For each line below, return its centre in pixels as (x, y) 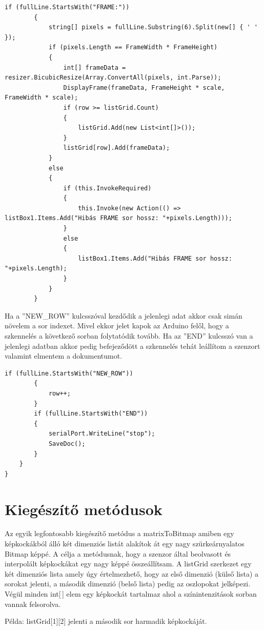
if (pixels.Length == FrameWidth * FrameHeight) (133, 47)
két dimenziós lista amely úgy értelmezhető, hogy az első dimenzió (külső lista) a (132, 573)
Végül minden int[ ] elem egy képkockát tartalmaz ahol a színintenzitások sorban (131, 594)
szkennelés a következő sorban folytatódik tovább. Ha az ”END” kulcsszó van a (129, 336)
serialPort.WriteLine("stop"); (102, 434)
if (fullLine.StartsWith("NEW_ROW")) (69, 373)
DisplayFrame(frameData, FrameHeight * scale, (144, 87)
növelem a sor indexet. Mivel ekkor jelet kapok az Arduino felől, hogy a (117, 326)
